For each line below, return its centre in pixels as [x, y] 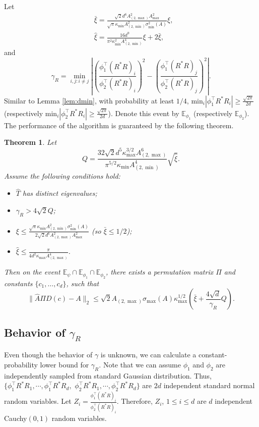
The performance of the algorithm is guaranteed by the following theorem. [119, 125]
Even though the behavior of [48, 355]
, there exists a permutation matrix [159, 272]
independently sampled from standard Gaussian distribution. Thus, [108, 375]
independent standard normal [209, 385]
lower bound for [64, 364]
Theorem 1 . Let [30, 142]
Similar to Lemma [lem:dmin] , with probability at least [89, 100]
